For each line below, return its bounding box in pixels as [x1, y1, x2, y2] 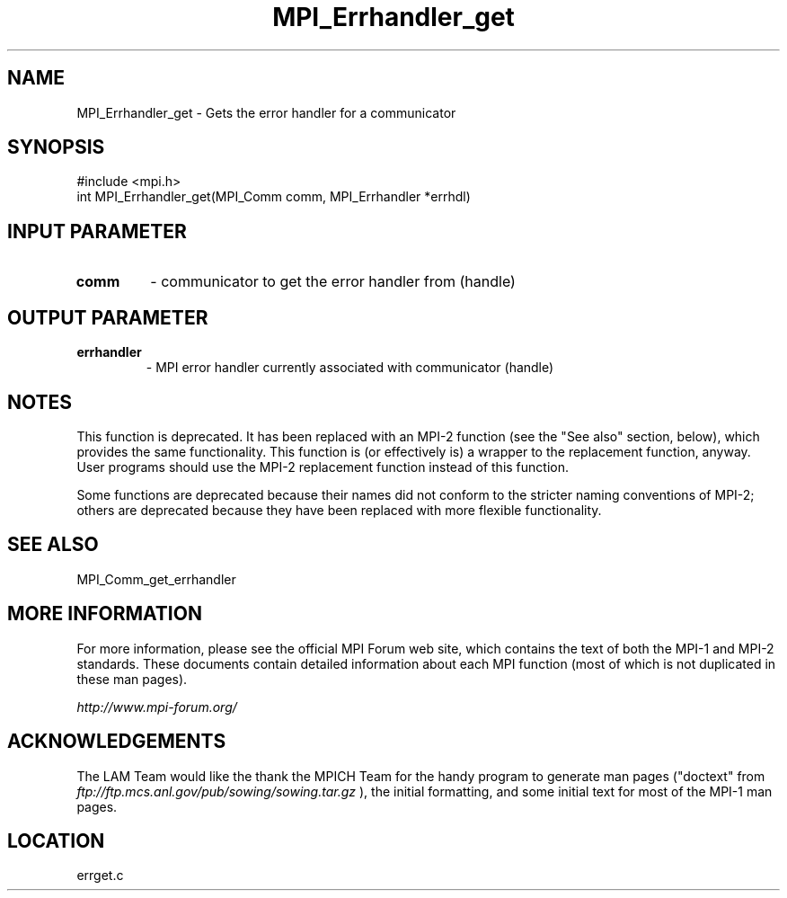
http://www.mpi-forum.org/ [76, 698, 237, 715]
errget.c [76, 867, 124, 884]
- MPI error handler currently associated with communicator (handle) [146, 360, 554, 376]
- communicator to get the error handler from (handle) [150, 272, 516, 291]
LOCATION [7, 829, 105, 852]
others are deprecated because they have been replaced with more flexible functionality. [76, 502, 602, 518]
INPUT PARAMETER [7, 219, 187, 243]
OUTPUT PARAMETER [7, 306, 208, 329]
